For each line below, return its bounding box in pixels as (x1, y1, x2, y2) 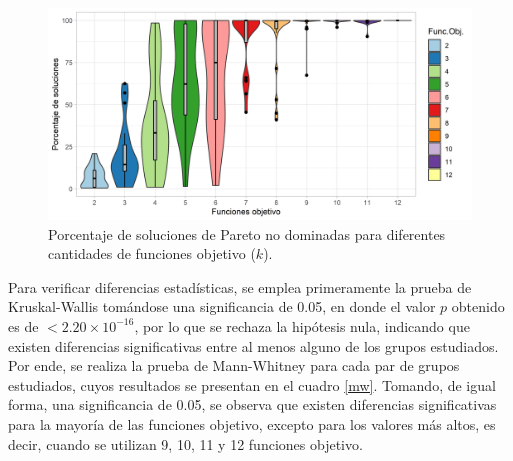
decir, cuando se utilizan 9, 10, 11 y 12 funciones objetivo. (8, 433, 363, 454)
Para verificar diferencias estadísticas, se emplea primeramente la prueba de (8, 276, 472, 297)
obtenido (451, 296, 505, 317)
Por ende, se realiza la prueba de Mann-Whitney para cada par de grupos (8, 355, 460, 376)
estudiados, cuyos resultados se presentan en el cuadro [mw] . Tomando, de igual (8, 374, 496, 395)
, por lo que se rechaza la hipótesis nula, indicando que (134, 315, 470, 336)
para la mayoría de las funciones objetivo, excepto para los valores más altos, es (8, 413, 496, 434)
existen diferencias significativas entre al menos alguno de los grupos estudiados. (8, 335, 499, 356)
